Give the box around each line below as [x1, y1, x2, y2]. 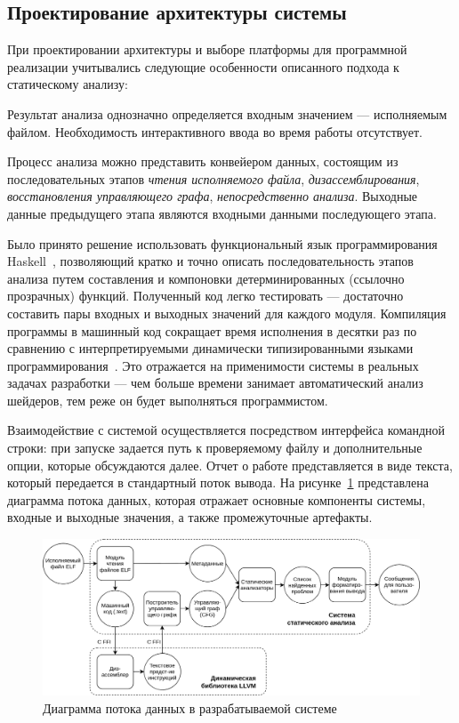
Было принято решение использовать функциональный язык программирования [7, 234, 438, 253]
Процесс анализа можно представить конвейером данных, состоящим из [7, 152, 399, 171]
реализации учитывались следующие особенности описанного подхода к [7, 57, 399, 76]
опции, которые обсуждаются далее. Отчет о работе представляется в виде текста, [7, 455, 453, 474]
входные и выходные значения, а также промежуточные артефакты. [7, 508, 373, 526]
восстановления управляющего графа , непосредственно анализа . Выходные [7, 187, 418, 205]
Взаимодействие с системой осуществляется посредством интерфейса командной [7, 421, 446, 439]
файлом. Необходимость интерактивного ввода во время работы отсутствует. [7, 122, 423, 141]
